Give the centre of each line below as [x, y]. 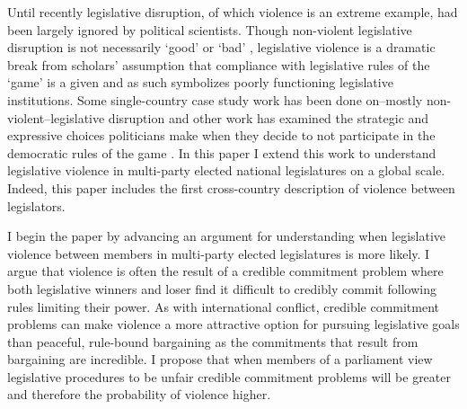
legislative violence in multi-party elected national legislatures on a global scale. [226, 170]
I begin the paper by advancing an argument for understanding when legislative [227, 236]
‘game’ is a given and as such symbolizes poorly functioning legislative [200, 82]
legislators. [36, 205]
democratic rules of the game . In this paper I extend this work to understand [222, 152]
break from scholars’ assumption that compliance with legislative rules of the [219, 64]
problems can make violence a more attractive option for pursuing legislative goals [233, 324]
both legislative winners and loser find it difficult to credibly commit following [222, 288]
